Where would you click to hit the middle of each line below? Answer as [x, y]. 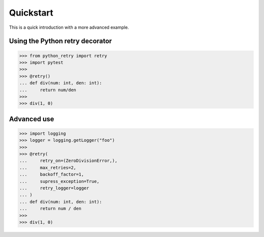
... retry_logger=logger [54, 188]
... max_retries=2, [48, 168]
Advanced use [32, 119]
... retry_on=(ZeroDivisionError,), [68, 161]
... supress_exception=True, [59, 181]
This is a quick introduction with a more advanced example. [69, 27]
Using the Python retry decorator [60, 41]
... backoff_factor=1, [52, 175]
